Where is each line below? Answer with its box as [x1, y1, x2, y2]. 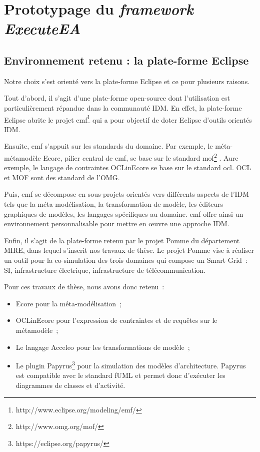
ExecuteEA [4, 18, 81, 39]
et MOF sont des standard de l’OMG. [4, 172, 120, 182]
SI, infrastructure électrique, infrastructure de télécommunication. [4, 264, 205, 275]
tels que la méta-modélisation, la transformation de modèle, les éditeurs [4, 199, 223, 209]
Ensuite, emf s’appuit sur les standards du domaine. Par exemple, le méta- [4, 141, 233, 151]
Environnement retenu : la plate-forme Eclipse [4, 52, 249, 68]
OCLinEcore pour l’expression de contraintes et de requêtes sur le [15, 315, 217, 325]
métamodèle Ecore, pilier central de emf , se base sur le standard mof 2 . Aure [4, 151, 238, 163]
